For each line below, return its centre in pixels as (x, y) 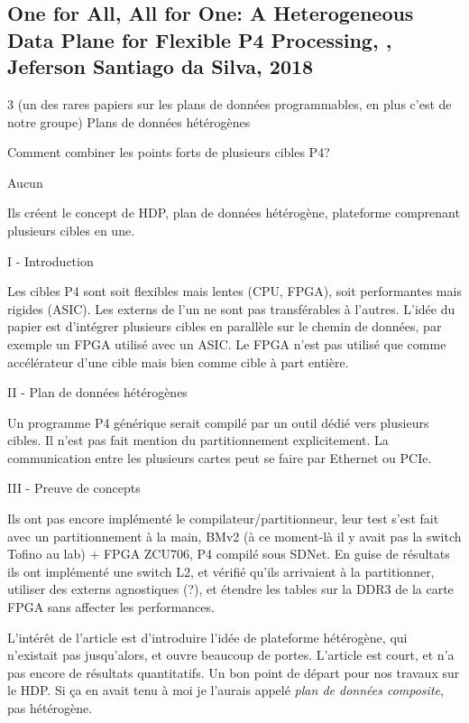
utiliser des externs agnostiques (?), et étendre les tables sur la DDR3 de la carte (230, 589)
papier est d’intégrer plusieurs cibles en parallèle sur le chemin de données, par (225, 326)
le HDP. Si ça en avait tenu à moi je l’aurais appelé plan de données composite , (225, 690)
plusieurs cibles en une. (71, 230)
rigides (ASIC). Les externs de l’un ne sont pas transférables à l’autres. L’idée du (231, 308)
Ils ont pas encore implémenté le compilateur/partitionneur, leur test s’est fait (223, 519)
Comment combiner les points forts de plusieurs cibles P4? (169, 152)
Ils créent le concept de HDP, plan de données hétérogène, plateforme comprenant (234, 213)
